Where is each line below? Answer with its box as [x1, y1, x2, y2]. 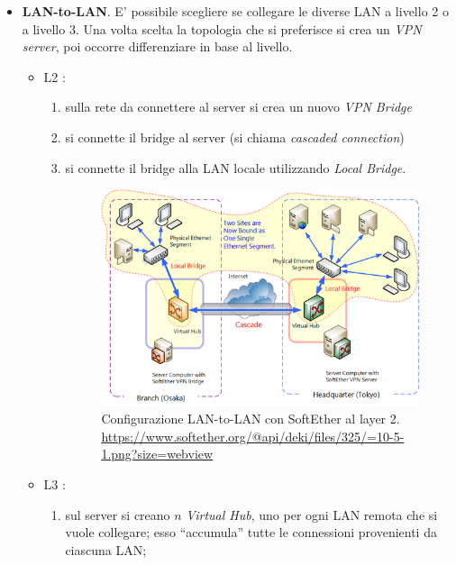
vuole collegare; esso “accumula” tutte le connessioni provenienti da [65, 523, 437, 542]
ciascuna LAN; [65, 540, 147, 559]
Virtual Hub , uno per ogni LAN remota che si [186, 505, 438, 524]
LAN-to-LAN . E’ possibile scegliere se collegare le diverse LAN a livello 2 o [22, 2, 449, 20]
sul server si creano [65, 505, 170, 524]
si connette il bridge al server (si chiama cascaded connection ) [65, 127, 405, 146]
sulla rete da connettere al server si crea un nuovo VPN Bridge [65, 97, 412, 116]
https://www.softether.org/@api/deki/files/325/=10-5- [101, 426, 405, 445]
